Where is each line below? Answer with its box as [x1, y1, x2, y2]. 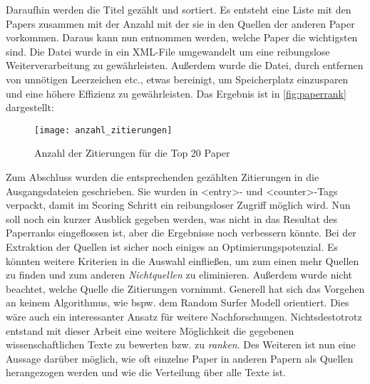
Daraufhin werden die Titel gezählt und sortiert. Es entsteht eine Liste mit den [6, 2, 351, 16]
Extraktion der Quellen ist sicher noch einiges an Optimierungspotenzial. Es [6, 239, 339, 254]
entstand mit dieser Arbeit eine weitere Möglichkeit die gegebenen [6, 323, 294, 338]
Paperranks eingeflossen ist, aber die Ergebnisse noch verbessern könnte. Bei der [6, 225, 356, 240]
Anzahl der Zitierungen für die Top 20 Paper [34, 145, 230, 160]
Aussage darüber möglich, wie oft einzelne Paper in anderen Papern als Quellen [6, 351, 354, 365]
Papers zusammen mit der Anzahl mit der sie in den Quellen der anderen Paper [6, 16, 355, 31]
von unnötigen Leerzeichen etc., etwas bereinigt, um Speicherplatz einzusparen [6, 71, 349, 86]
